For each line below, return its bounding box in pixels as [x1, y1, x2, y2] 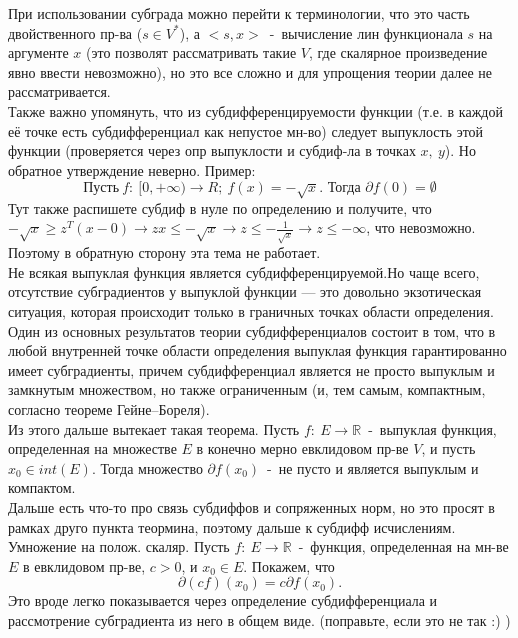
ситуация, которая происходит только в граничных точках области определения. [8, 301, 494, 322]
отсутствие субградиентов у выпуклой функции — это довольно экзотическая [8, 281, 482, 302]
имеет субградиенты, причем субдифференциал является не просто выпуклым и [8, 359, 495, 380]
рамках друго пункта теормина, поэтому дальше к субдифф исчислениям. [8, 516, 456, 537]
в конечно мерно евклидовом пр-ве [196, 438, 409, 459]
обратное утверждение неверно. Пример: [8, 159, 256, 180]
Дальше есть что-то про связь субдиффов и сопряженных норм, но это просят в [8, 497, 495, 517]
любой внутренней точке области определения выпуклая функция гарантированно [8, 340, 507, 361]
